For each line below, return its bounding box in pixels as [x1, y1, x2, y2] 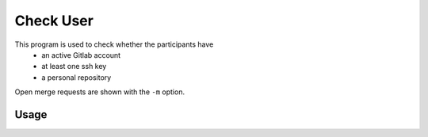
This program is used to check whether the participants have [14, 40, 214, 49]
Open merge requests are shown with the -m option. [14, 87, 185, 97]
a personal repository [41, 72, 112, 82]
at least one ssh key [41, 62, 107, 71]
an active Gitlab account [41, 50, 121, 59]
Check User [14, 12, 94, 29]
